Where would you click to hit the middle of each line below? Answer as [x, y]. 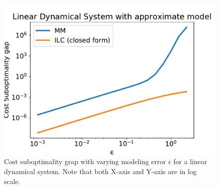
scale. [12, 181]
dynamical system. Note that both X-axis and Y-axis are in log [100, 171]
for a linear [190, 161]
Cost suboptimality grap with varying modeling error [85, 161]
